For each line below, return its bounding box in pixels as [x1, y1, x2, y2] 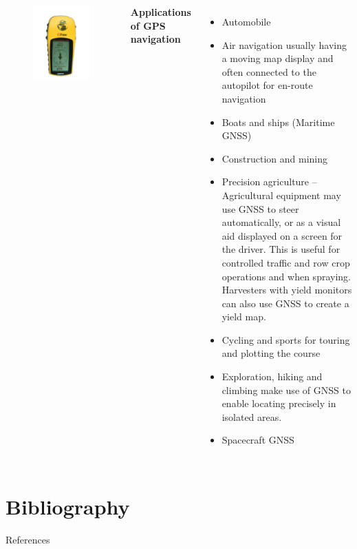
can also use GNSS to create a [221, 296, 349, 310]
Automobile [221, 14, 271, 28]
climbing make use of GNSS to [221, 382, 351, 397]
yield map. [221, 309, 266, 324]
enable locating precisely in [221, 396, 336, 411]
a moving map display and [221, 51, 334, 65]
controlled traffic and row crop [221, 255, 350, 269]
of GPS [130, 18, 166, 32]
